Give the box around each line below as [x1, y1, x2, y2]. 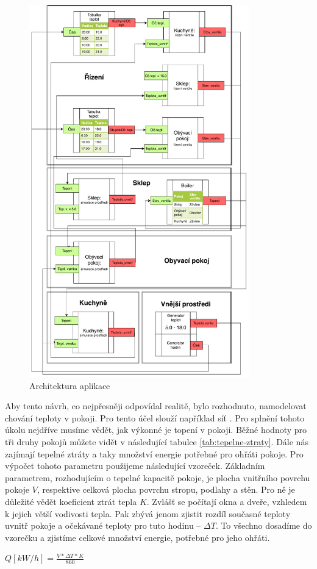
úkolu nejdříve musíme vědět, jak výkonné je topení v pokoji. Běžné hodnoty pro [5, 423, 307, 436]
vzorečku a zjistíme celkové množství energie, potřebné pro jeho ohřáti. [5, 531, 270, 543]
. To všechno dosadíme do [215, 519, 312, 532]
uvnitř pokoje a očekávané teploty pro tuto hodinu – [5, 519, 201, 532]
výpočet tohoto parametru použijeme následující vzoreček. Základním [5, 459, 265, 472]
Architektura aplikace [29, 379, 110, 392]
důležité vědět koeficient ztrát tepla [5, 495, 137, 507]
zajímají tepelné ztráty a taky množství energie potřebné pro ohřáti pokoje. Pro [5, 447, 304, 460]
